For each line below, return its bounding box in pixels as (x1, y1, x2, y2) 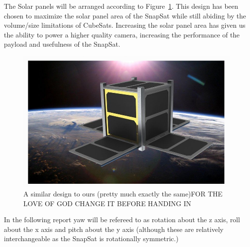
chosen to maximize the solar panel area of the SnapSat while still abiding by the (4, 10, 246, 20)
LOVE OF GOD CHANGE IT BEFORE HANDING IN (23, 198, 192, 208)
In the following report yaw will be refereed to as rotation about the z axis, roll (4, 214, 240, 225)
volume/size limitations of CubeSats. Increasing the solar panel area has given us (4, 20, 246, 30)
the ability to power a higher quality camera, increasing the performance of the (4, 29, 240, 39)
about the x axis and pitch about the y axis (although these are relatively (4, 224, 224, 234)
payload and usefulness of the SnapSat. (4, 39, 121, 49)
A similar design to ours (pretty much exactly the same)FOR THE (23, 189, 223, 199)
